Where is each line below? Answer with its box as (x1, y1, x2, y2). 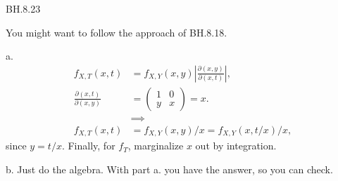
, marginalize (127, 138, 184, 153)
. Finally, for (61, 138, 115, 153)
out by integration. (195, 138, 277, 153)
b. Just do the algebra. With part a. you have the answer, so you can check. (6, 161, 333, 176)
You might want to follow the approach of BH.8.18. (6, 25, 227, 39)
